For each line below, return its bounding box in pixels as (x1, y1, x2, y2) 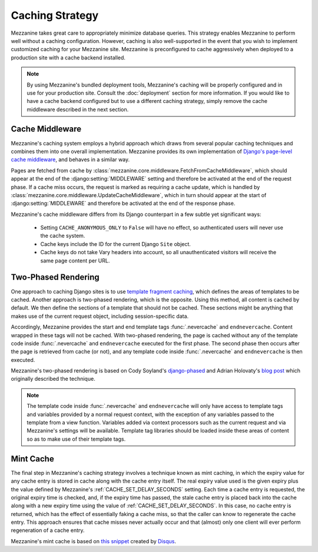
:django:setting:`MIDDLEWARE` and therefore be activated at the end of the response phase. (11, 200, 236, 207)
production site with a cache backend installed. (11, 54, 126, 61)
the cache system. (40, 232, 85, 240)
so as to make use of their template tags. (26, 435, 126, 443)
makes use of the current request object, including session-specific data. (11, 312, 189, 320)
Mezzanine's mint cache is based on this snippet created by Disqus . (11, 537, 177, 544)
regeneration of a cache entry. (11, 527, 85, 534)
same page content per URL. (40, 257, 110, 264)
